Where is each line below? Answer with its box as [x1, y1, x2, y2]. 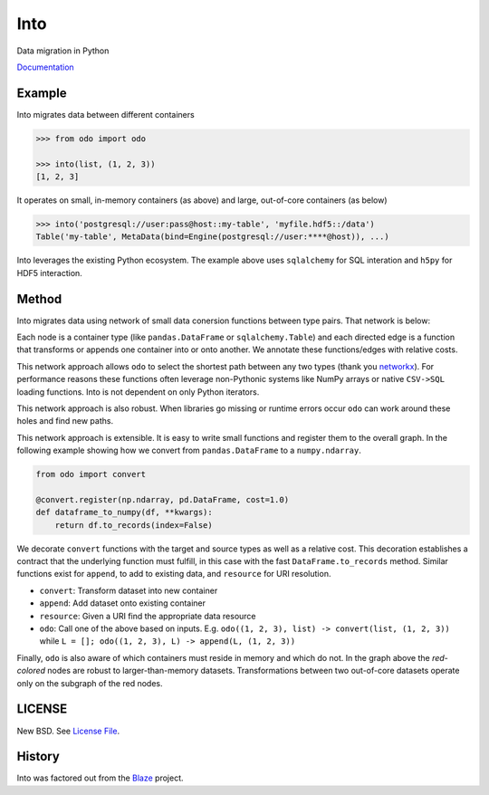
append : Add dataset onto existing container [39, 598, 206, 608]
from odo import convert [35, 469, 147, 480]
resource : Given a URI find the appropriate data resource [39, 610, 256, 621]
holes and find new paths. [16, 416, 113, 426]
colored [16, 666, 45, 676]
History [16, 749, 61, 764]
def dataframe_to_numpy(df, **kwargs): [35, 507, 213, 518]
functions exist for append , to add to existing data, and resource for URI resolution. [16, 569, 331, 579]
